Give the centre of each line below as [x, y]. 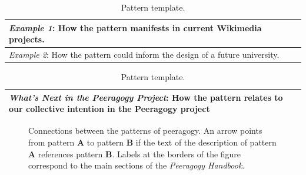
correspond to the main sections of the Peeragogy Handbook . [137, 165]
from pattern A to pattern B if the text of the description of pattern [152, 142]
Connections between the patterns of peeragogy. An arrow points [145, 131]
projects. [27, 39]
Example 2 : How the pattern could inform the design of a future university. [144, 55]
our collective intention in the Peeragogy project [109, 109]
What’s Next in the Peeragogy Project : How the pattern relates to [146, 97]
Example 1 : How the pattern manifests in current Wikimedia [135, 27]
